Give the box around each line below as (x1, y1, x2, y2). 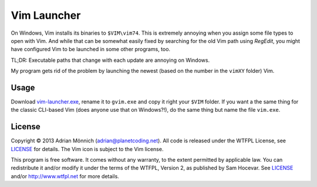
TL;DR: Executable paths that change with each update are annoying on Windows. (11, 56, 210, 64)
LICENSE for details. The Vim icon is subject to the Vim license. (11, 145, 164, 152)
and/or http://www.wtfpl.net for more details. (11, 172, 120, 179)
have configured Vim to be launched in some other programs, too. (11, 46, 170, 53)
